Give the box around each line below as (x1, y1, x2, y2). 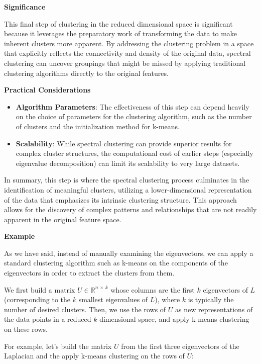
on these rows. (4, 324, 48, 334)
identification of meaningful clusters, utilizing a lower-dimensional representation (4, 184, 252, 195)
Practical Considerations (4, 84, 91, 95)
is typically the (188, 294, 234, 305)
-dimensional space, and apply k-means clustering (97, 314, 249, 324)
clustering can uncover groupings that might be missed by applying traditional (4, 57, 246, 68)
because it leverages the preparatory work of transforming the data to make (4, 28, 237, 39)
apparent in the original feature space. (4, 214, 121, 224)
